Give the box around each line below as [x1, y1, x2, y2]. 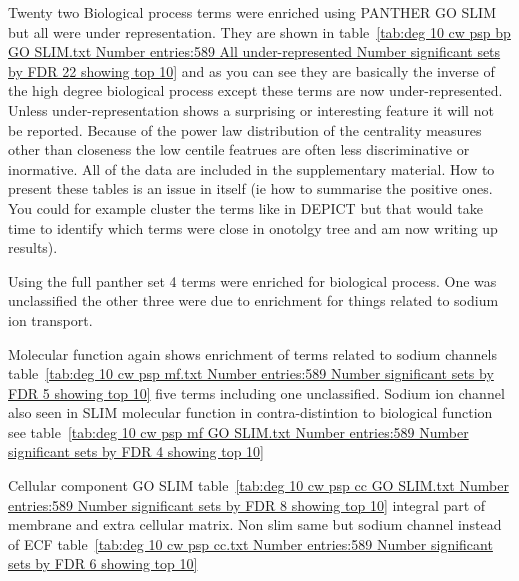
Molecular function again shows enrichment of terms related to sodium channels [8, 343, 497, 364]
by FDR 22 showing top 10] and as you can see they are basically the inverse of [8, 60, 495, 81]
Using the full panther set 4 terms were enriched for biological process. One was [8, 270, 497, 291]
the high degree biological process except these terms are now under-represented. [8, 80, 503, 101]
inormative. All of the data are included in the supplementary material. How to [8, 158, 495, 179]
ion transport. [8, 309, 93, 330]
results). [8, 237, 58, 258]
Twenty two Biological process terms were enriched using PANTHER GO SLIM [8, 2, 496, 22]
